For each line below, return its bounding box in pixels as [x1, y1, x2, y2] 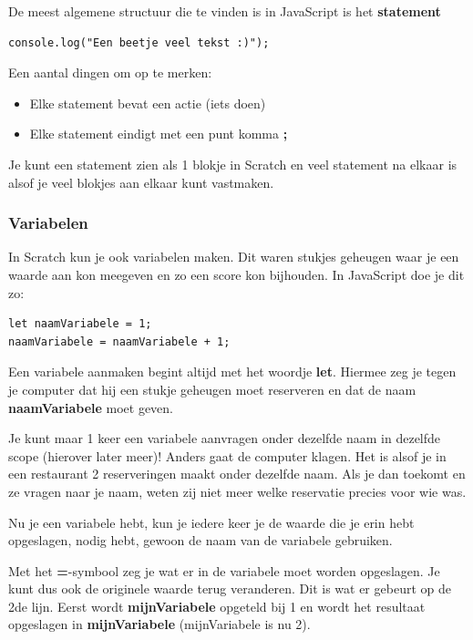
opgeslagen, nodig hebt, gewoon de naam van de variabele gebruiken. [8, 531, 393, 550]
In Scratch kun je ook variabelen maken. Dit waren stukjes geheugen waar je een [8, 247, 459, 266]
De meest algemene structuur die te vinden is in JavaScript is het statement [8, 2, 441, 20]
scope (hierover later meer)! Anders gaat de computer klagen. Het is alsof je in [8, 446, 447, 465]
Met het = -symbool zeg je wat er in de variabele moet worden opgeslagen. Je [8, 561, 440, 580]
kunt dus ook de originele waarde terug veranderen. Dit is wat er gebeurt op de [8, 579, 451, 598]
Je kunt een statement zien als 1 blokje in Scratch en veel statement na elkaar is [8, 154, 458, 173]
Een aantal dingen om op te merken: [8, 63, 212, 82]
